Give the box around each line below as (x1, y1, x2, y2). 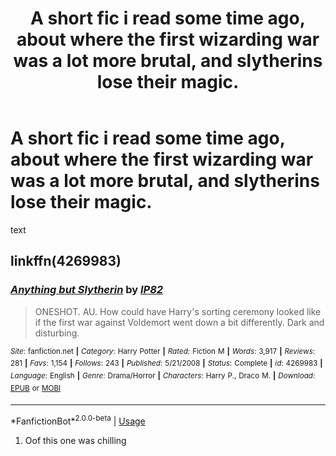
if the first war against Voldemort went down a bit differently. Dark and (34, 316, 325, 328)
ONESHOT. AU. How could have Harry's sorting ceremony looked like (34, 305, 322, 317)
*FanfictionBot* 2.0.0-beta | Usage (10, 413, 146, 427)
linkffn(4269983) (10, 253, 122, 270)
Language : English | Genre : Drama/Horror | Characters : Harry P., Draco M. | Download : (10, 370, 316, 381)
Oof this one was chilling (24, 434, 127, 446)
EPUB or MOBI (10, 383, 62, 393)
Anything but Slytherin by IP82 (10, 283, 164, 297)
